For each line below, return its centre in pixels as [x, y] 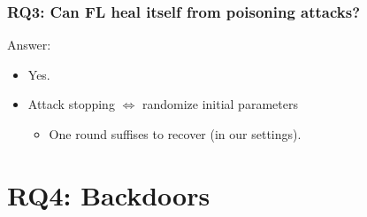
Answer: [29, 45]
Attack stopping [71, 104]
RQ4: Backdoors [109, 194]
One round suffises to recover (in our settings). [175, 134]
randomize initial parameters [220, 104]
